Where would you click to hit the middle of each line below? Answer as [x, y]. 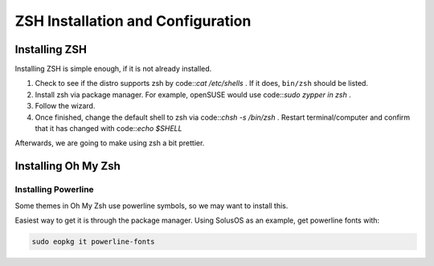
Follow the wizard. [65, 106]
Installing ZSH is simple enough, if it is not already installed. [113, 69]
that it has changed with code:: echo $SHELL [108, 129]
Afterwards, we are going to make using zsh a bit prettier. [110, 143]
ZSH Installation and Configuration [133, 21]
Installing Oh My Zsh [68, 166]
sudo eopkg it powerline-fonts [94, 241]
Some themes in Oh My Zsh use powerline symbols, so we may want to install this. [151, 206]
